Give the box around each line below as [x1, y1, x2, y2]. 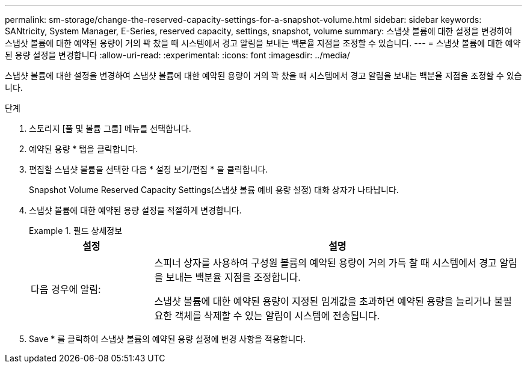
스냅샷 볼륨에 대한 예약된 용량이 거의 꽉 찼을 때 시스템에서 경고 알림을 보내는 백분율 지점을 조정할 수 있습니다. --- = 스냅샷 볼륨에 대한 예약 [5, 38, 521, 48]
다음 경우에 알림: [31, 283, 101, 295]
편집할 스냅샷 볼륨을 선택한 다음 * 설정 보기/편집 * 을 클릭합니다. [29, 164, 268, 174]
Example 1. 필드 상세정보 [29, 225, 123, 236]
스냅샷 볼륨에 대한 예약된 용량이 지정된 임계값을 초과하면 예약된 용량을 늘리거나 [154, 295, 492, 307]
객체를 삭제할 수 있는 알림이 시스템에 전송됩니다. [174, 310, 380, 322]
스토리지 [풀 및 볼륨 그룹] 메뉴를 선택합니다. [29, 123, 191, 133]
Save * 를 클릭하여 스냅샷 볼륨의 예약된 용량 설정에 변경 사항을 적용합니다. [29, 334, 306, 344]
